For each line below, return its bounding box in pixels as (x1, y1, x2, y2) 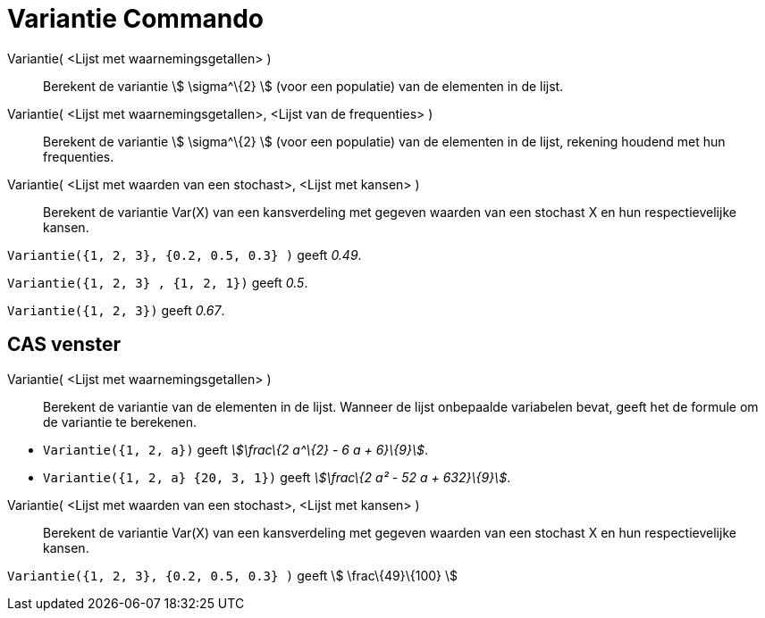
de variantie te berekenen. (43, 413, 198, 430)
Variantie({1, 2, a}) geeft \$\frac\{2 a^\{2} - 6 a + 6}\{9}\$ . (43, 441, 429, 457)
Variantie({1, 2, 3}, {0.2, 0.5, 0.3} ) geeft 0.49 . (7, 246, 362, 263)
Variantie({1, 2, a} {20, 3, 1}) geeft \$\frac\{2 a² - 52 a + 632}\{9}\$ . (43, 469, 511, 485)
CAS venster (7, 333, 122, 356)
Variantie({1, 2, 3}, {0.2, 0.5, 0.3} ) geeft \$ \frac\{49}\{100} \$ (7, 567, 458, 583)
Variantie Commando (7, 4, 264, 34)
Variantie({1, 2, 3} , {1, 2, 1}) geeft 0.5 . (7, 274, 308, 290)
